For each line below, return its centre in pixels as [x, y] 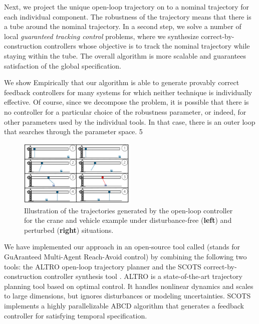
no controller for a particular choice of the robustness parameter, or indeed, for [125, 111]
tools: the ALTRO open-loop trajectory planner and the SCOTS [103, 266]
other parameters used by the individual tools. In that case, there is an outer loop [130, 121]
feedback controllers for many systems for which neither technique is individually [128, 92]
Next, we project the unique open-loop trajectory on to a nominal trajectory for [127, 7]
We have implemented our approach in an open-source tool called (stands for [122, 247]
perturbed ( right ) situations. [69, 230]
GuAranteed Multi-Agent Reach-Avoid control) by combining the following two [125, 256]
